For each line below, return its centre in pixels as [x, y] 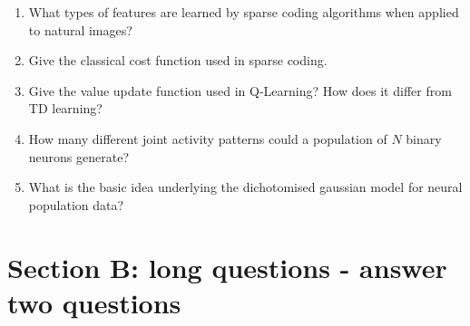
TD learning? [65, 108]
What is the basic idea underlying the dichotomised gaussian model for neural [245, 187]
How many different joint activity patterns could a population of [208, 138]
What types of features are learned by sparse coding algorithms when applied [244, 12]
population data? [76, 204]
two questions [94, 302]
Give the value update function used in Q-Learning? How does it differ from [240, 90]
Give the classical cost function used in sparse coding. [178, 60]
